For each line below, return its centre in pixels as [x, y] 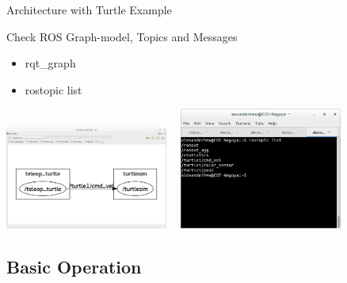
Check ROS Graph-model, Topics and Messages [122, 36]
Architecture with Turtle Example [89, 10]
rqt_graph [50, 63]
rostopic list [53, 89]
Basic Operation [74, 266]
